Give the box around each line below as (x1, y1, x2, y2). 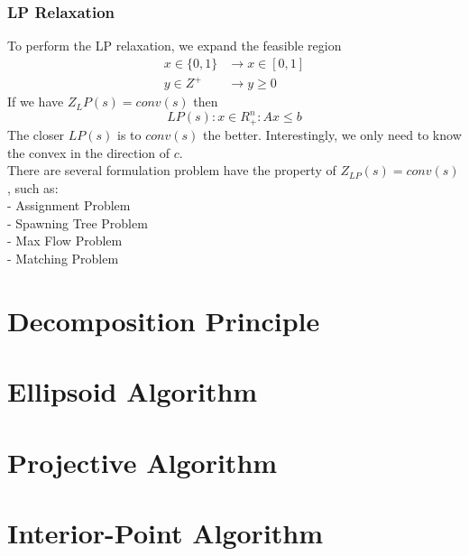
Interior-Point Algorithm (7, 514, 324, 551)
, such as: (7, 178, 59, 197)
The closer (7, 125, 65, 144)
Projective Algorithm (7, 443, 278, 480)
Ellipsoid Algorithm (7, 373, 258, 410)
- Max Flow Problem (7, 231, 123, 250)
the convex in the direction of (7, 143, 170, 162)
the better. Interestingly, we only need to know (202, 125, 462, 144)
